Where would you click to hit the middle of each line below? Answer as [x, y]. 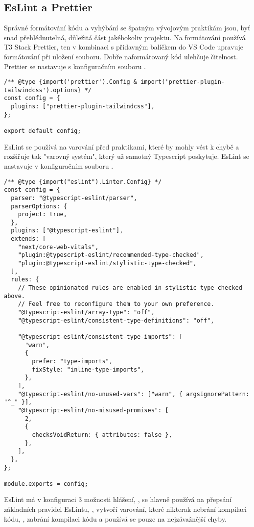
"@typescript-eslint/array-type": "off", [86, 313]
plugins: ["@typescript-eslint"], [67, 231]
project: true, [42, 214]
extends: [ [28, 239]
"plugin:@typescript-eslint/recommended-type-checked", [111, 255]
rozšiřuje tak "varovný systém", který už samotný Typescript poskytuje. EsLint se [127, 156]
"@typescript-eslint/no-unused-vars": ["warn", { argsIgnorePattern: [134, 394]
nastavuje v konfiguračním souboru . [59, 165]
